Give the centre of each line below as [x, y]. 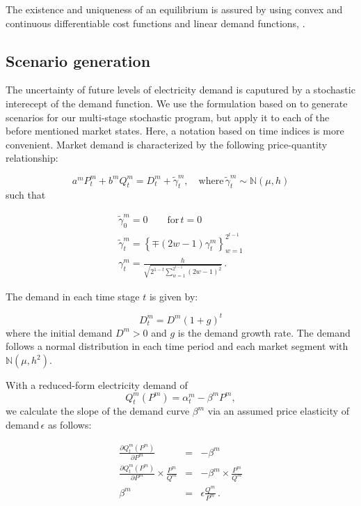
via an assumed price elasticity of [279, 411]
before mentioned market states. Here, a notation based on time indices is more [175, 131]
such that [26, 195]
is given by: [174, 296]
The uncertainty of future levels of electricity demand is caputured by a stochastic [180, 90]
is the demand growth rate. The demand [264, 332]
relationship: [32, 158]
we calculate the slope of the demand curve [98, 411]
